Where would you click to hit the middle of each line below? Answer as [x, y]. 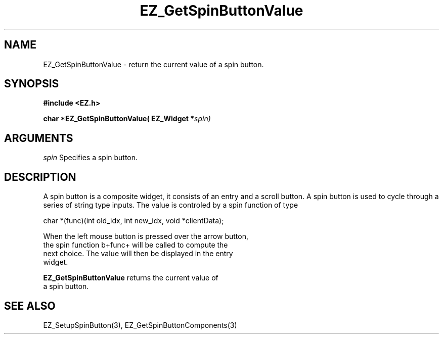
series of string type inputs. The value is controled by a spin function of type [171, 205]
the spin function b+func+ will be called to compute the [136, 245]
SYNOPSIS [32, 84]
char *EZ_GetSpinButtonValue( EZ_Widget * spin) [127, 119]
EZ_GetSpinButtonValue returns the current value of [131, 278]
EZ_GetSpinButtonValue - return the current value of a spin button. [153, 64]
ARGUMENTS [39, 138]
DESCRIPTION [40, 177]
